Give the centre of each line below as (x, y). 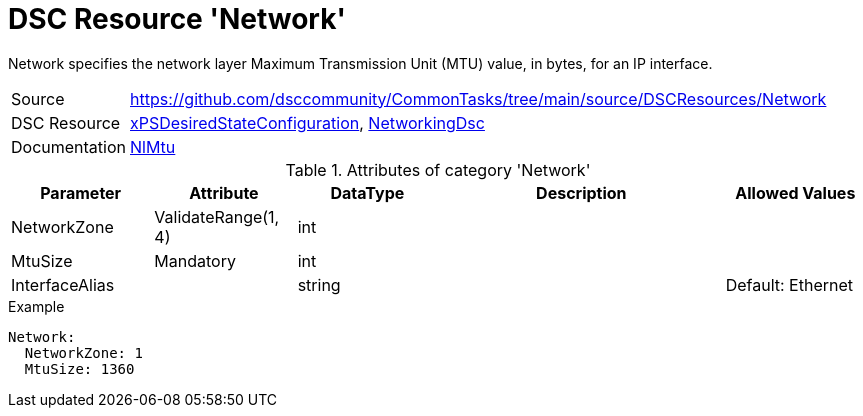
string (319, 284)
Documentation (68, 146)
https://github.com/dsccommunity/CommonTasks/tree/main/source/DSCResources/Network (478, 98)
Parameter (81, 192)
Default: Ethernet (789, 284)
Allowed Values (795, 192)
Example (36, 306)
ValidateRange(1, (217, 216)
